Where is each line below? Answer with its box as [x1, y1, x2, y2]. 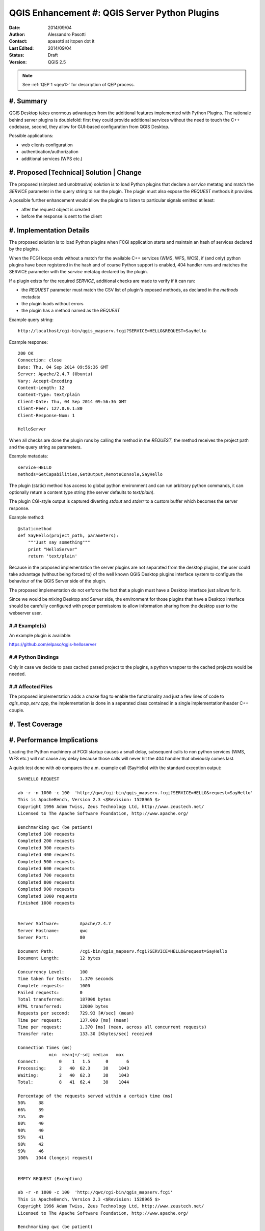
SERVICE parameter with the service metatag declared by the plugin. [9, 269, 148, 275]
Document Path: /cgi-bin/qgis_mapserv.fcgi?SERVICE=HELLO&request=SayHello [18, 948, 228, 954]
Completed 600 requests [18, 866, 75, 872]
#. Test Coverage [9, 720, 63, 728]
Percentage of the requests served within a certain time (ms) [18, 1093, 173, 1099]
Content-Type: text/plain [18, 392, 80, 397]
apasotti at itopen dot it [48, 38, 95, 44]
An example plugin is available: [9, 633, 72, 639]
